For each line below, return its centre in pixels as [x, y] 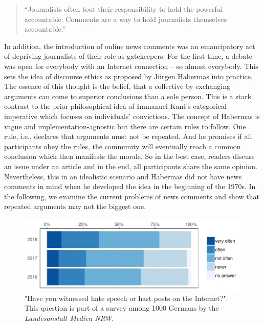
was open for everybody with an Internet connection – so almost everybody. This [131, 66]
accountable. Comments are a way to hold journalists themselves [126, 19]
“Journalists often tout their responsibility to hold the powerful [124, 9]
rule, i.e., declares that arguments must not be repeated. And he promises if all [128, 136]
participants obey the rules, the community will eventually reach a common [123, 146]
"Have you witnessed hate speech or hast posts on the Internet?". [126, 298]
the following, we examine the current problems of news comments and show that [132, 196]
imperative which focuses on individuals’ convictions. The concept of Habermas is [132, 116]
